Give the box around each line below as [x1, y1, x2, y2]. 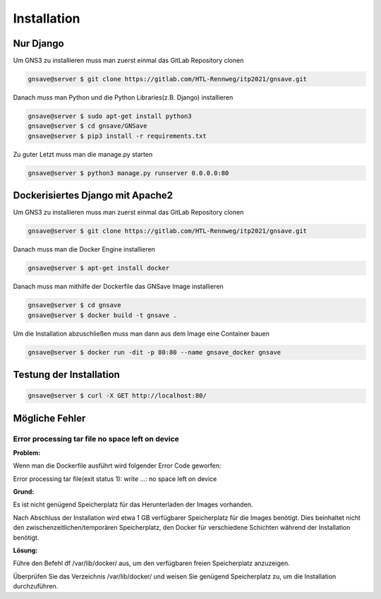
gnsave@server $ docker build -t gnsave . [28, 311, 177, 319]
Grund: [13, 487, 35, 496]
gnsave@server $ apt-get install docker [28, 264, 169, 272]
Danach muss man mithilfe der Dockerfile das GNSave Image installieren [13, 283, 224, 291]
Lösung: [13, 546, 38, 554]
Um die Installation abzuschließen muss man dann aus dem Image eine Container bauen [13, 329, 270, 338]
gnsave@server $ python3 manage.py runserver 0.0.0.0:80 [28, 169, 229, 177]
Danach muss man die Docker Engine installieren [13, 245, 155, 254]
